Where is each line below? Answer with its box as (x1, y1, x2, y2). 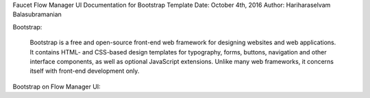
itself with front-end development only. (29, 67, 140, 75)
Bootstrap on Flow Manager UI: (12, 82, 101, 91)
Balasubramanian (12, 10, 62, 18)
